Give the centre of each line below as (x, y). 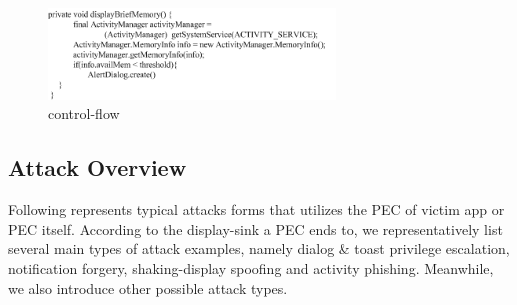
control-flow (84, 113)
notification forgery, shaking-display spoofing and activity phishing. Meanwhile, (251, 267)
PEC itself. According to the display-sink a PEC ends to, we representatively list (255, 228)
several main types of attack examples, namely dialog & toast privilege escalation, (259, 248)
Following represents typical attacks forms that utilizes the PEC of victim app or (256, 209)
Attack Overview (97, 167)
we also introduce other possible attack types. (148, 287)
